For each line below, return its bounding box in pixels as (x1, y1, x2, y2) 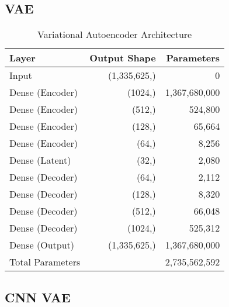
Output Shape (89, 51, 156, 65)
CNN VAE (5, 288, 71, 306)
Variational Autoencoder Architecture (37, 27, 192, 42)
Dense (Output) (9, 238, 74, 252)
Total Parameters (9, 255, 81, 269)
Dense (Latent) (9, 153, 71, 167)
